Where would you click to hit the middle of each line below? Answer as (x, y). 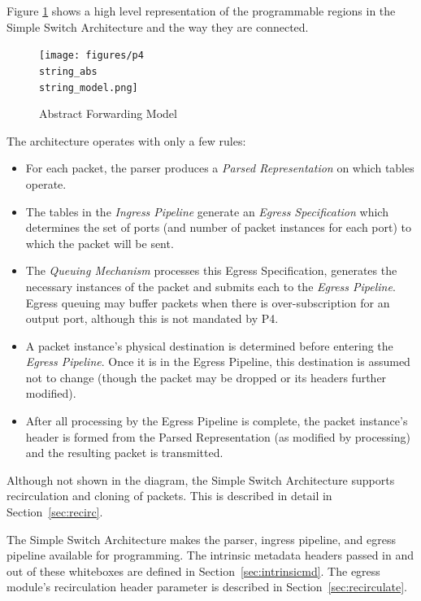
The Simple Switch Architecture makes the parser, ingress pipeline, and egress (201, 539)
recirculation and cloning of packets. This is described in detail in (169, 496)
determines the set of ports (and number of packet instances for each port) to (219, 227)
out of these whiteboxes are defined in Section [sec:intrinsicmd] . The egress (193, 571)
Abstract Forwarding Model (108, 113)
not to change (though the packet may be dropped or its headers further (206, 377)
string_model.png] (89, 87)
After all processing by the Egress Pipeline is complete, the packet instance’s (217, 421)
